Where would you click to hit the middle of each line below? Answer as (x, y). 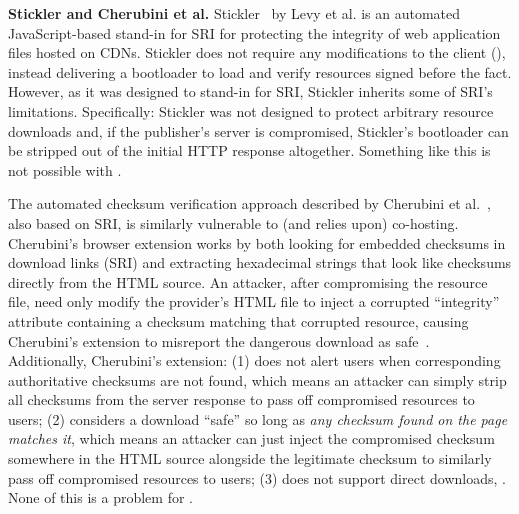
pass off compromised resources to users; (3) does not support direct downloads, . (257, 477)
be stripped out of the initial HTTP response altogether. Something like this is (249, 150)
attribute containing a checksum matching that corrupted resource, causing (238, 320)
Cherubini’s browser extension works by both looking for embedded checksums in (257, 242)
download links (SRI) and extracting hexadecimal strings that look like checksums (260, 262)
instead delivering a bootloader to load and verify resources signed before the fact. (260, 71)
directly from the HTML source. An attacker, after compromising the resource (248, 281)
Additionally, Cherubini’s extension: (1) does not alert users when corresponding (254, 360)
